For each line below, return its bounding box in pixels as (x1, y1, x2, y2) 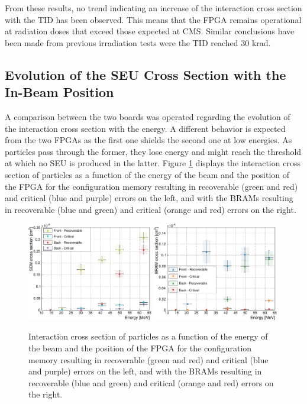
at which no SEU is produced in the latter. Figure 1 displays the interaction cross (5, 157, 300, 169)
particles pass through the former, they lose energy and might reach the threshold (5, 145, 302, 157)
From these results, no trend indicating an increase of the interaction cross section (5, 2, 302, 14)
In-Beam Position (5, 83, 114, 101)
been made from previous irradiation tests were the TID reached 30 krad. (5, 36, 271, 49)
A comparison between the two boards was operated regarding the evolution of (5, 110, 290, 122)
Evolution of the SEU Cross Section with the (5, 65, 286, 83)
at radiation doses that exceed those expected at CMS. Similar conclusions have (5, 25, 295, 37)
